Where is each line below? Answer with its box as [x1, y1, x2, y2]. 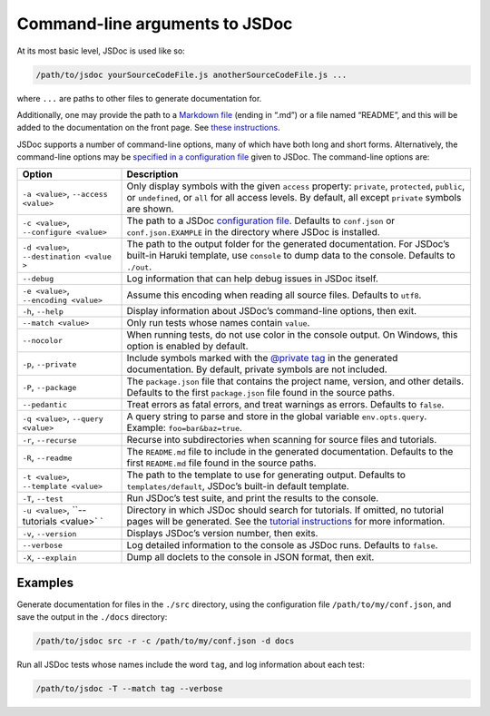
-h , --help [22, 305, 64, 318]
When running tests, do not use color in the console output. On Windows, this [126, 329, 458, 341]
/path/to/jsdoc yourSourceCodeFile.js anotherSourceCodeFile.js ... [35, 69, 348, 80]
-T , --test [22, 492, 64, 505]
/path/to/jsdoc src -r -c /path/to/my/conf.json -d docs [35, 636, 295, 646]
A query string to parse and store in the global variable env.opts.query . [126, 410, 427, 423]
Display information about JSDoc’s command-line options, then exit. [126, 305, 417, 318]
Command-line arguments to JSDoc [16, 14, 293, 34]
